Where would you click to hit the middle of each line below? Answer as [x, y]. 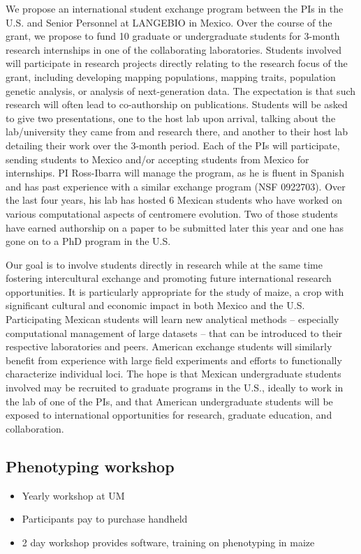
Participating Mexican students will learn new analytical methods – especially [172, 319]
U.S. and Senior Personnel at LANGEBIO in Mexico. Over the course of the [169, 22]
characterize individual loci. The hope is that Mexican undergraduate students [174, 374]
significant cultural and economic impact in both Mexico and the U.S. [155, 305]
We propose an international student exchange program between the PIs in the [175, 8]
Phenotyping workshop [90, 466]
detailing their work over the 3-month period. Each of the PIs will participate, [173, 145]
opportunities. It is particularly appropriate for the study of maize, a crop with [175, 291]
